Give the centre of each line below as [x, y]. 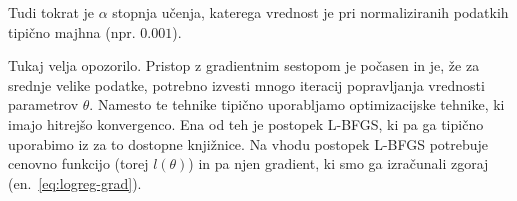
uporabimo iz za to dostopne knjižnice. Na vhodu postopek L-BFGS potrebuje [248, 143]
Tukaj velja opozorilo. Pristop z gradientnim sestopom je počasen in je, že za [244, 65]
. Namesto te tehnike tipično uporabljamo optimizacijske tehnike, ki [297, 104]
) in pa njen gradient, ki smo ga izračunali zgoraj [338, 163]
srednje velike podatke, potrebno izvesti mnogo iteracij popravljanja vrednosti [246, 84]
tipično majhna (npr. [72, 31]
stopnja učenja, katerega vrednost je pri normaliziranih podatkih [310, 12]
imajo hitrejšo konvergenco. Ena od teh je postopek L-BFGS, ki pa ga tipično [246, 123]
